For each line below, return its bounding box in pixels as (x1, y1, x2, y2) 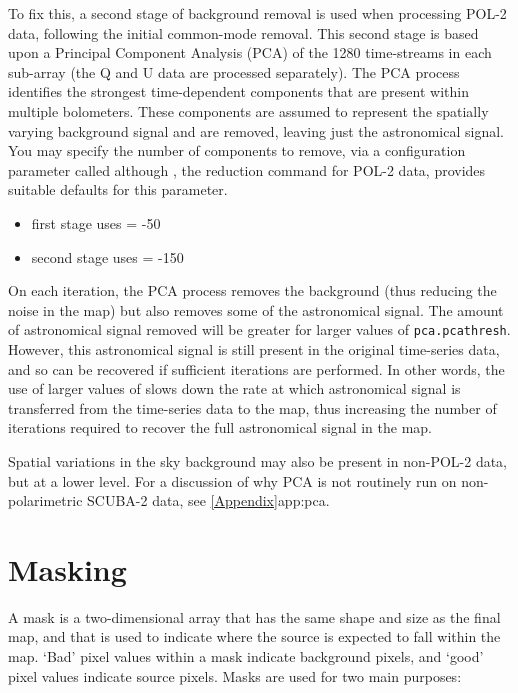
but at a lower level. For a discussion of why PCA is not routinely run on (8, 470, 457, 491)
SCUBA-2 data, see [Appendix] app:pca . (87, 490, 330, 511)
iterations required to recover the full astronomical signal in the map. (8, 417, 432, 438)
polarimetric (8, 490, 83, 511)
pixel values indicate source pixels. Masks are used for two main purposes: (8, 665, 462, 686)
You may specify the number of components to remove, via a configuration (8, 140, 466, 161)
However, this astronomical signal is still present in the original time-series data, (8, 338, 500, 359)
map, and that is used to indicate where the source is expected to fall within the (8, 626, 501, 647)
